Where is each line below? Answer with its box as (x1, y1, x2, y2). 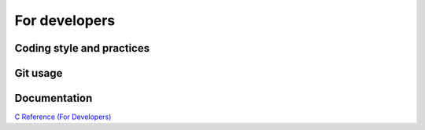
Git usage (14, 67, 63, 80)
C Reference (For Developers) (14, 112, 112, 121)
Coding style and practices (14, 42, 150, 55)
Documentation (14, 92, 93, 105)
